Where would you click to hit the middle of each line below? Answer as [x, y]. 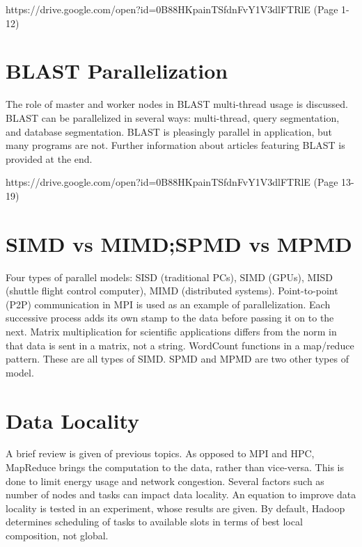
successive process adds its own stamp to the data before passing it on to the [170, 318]
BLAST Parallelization [117, 71]
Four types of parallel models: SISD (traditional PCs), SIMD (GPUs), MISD [169, 277]
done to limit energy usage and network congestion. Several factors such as [165, 481]
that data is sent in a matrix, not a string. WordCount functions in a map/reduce [180, 345]
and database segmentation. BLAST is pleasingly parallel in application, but [169, 131]
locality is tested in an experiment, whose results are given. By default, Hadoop [175, 508]
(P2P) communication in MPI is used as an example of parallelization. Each [168, 304]
